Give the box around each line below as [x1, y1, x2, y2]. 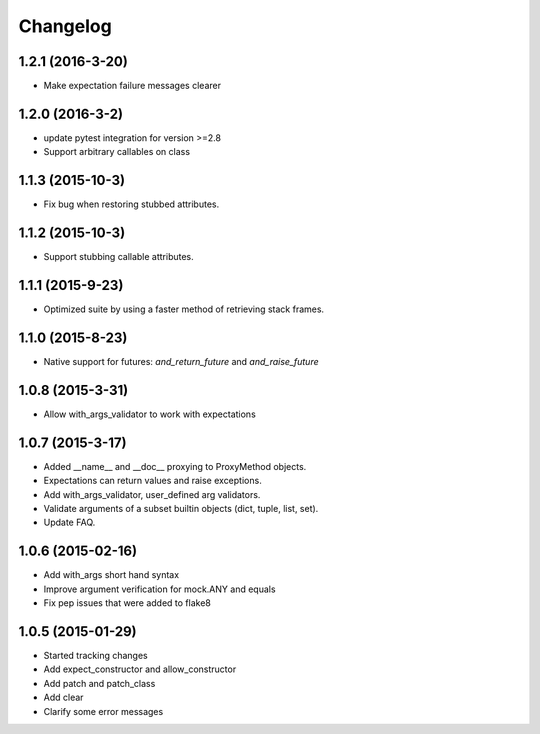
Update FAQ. [43, 516, 96, 529]
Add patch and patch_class [43, 677, 156, 689]
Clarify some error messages [43, 705, 164, 717]
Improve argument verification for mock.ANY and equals [43, 583, 276, 595]
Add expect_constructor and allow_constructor [43, 663, 237, 675]
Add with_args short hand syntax [43, 569, 180, 581]
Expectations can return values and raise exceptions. [43, 475, 262, 487]
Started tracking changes [43, 649, 149, 661]
